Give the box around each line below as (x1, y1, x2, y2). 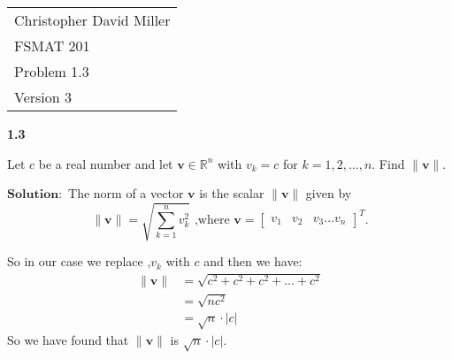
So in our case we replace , (7, 252, 151, 271)
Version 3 (14, 87, 73, 107)
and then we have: (203, 252, 303, 271)
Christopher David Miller (14, 10, 171, 30)
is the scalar (199, 184, 264, 202)
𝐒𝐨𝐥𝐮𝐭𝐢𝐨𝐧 (7, 188, 59, 202)
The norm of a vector (68, 184, 184, 202)
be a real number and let (38, 154, 173, 172)
